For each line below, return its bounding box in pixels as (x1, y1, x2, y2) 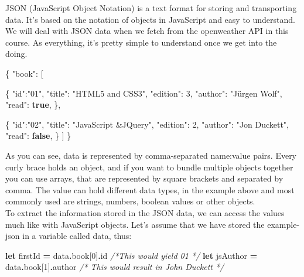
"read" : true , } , (5, 98, 61, 111)
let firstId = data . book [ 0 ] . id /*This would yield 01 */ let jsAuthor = (5, 249, 258, 261)
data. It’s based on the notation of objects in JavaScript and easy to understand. (5, 13, 295, 25)
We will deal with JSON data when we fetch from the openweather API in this (5, 25, 289, 37)
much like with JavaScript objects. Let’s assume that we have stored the (5, 218, 265, 230)
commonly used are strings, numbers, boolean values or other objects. (5, 195, 255, 207)
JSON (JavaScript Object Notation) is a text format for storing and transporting (5, 2, 297, 13)
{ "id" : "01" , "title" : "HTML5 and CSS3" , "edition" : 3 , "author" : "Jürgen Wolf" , (5, 87, 282, 99)
